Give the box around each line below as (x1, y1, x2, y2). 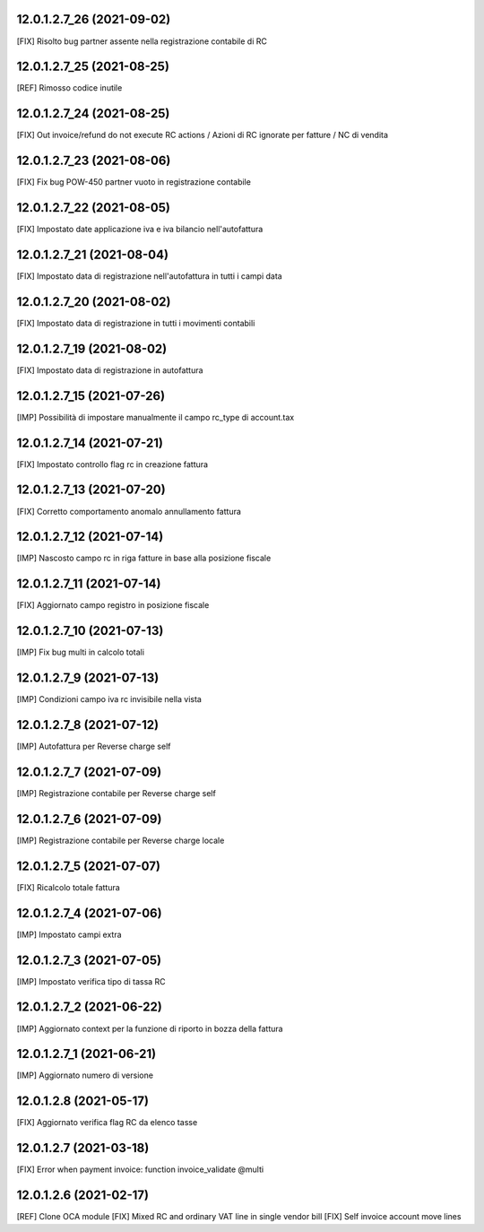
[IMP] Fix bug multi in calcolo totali (16, 646, 145, 658)
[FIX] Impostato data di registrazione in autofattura (16, 364, 203, 376)
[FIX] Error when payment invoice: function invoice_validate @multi (16, 1164, 264, 1175)
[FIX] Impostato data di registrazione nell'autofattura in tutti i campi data (16, 271, 282, 282)
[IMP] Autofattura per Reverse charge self (16, 741, 171, 752)
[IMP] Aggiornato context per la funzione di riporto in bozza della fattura (16, 1023, 283, 1034)
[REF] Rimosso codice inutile (16, 82, 123, 93)
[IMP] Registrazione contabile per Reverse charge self (16, 788, 217, 799)
